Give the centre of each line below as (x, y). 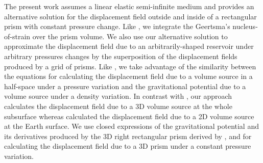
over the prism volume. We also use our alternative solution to (130, 36)
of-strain (17, 36)
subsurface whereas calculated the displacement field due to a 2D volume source (129, 116)
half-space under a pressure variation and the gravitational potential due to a (125, 86)
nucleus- (245, 26)
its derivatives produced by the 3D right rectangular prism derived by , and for (128, 136)
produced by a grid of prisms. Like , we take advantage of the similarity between (130, 66)
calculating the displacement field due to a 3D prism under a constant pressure (128, 146)
